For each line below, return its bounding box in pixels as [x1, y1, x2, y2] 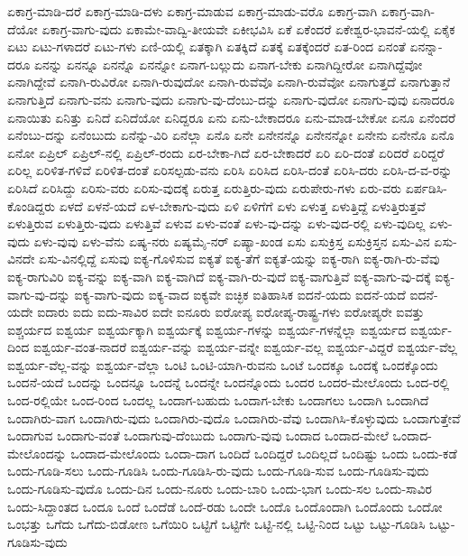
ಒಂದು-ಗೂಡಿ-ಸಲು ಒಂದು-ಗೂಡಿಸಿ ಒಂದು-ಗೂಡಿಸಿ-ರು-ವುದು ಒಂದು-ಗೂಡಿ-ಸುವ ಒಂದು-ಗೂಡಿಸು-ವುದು [7, 461, 429, 480]
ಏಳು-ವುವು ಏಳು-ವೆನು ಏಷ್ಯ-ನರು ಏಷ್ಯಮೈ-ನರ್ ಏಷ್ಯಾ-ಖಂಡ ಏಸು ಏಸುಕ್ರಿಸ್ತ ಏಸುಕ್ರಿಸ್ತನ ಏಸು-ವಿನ [33, 231, 430, 250]
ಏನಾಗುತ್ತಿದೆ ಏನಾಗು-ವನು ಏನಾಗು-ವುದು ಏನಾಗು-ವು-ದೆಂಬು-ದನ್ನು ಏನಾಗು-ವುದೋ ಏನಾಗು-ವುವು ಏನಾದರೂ [7, 89, 454, 108]
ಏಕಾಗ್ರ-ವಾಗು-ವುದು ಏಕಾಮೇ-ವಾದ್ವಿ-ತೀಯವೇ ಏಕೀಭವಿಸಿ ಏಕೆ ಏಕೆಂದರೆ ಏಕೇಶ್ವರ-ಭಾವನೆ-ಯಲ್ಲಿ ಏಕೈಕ [41, 19, 455, 38]
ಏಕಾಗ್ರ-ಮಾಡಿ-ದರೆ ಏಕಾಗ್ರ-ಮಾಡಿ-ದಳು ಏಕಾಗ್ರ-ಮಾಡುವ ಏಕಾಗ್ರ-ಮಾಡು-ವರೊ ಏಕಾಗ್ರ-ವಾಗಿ [7, 2, 378, 20]
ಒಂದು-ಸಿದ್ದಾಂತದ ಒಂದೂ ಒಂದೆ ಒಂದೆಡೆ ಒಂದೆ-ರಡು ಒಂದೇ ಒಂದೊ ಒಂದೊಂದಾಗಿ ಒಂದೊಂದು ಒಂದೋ [7, 496, 443, 515]
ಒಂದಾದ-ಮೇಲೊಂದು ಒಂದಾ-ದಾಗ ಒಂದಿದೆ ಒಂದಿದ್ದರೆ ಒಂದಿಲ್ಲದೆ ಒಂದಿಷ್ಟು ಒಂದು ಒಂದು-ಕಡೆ [70, 443, 457, 462]
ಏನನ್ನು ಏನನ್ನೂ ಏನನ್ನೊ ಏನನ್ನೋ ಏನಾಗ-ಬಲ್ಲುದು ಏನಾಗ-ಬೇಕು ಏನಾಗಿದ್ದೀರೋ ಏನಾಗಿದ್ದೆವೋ [34, 54, 423, 73]
